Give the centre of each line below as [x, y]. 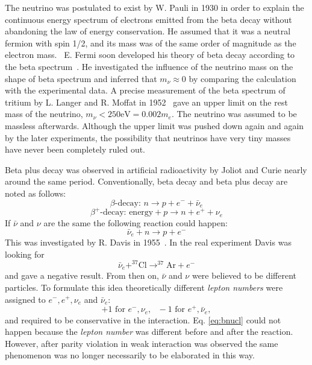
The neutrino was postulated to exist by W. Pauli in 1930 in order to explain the [154, 7]
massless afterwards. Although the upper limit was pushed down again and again [154, 125]
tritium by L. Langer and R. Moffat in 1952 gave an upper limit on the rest [146, 102]
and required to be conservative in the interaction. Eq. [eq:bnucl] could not [143, 319]
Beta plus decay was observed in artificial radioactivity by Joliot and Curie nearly [156, 169]
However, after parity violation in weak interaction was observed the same [142, 343]
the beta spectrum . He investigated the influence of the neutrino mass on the [149, 66]
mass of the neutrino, [44, 114]
